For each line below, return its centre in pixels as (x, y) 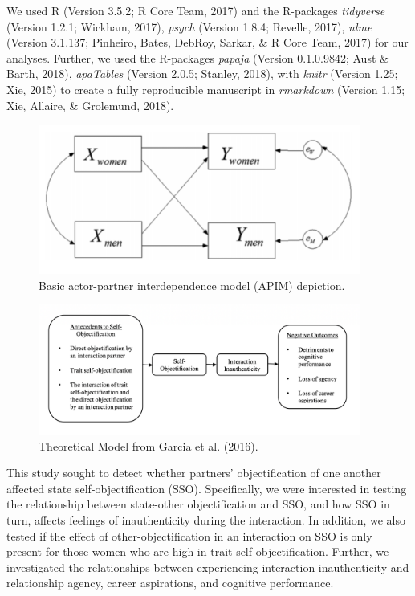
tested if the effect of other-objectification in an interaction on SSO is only (189, 535)
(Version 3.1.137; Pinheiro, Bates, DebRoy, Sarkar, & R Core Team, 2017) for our (207, 42)
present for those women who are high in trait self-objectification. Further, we (198, 551)
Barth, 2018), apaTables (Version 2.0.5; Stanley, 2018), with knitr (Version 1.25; (202, 73)
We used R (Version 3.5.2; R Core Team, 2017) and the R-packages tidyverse (196, 10)
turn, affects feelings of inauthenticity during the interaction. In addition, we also (206, 519)
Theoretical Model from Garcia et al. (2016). (149, 445)
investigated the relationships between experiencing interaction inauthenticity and (208, 567)
